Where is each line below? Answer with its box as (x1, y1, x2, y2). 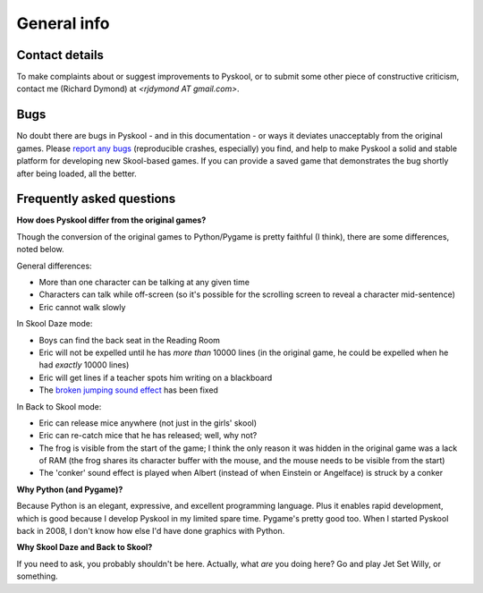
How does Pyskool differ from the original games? (16, 215, 207, 225)
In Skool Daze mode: (16, 318, 93, 329)
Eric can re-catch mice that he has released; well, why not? (38, 430, 258, 441)
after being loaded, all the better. (16, 168, 138, 179)
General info (16, 13, 111, 33)
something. (16, 571, 58, 581)
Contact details (16, 47, 105, 63)
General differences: (16, 260, 93, 271)
